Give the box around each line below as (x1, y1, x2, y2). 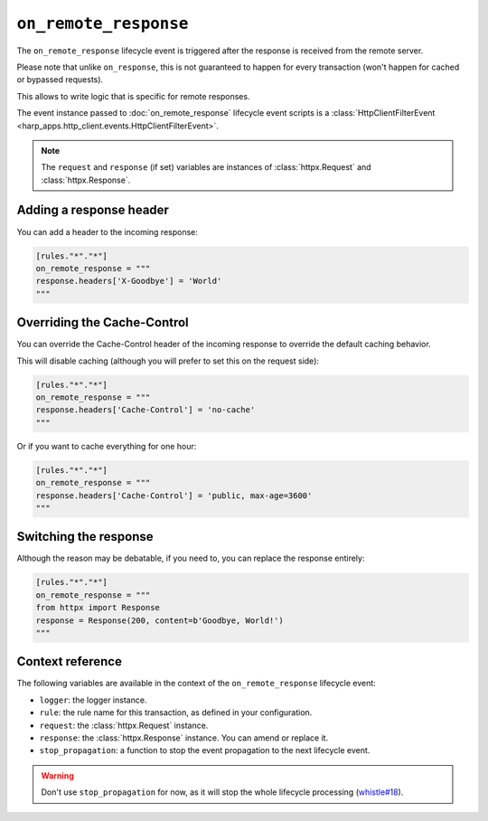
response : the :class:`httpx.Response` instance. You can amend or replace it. (39, 732, 329, 743)
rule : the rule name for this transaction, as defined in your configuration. (39, 707, 313, 718)
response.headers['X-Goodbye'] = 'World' (35, 276, 222, 287)
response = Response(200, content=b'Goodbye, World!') (35, 615, 284, 626)
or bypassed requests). (16, 74, 104, 85)
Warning (41, 769, 74, 781)
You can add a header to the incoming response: (16, 226, 199, 237)
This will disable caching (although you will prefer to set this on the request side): (16, 355, 320, 366)
